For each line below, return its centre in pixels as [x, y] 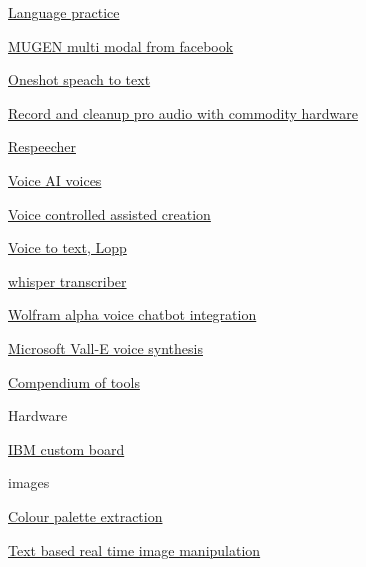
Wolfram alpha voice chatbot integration [132, 314]
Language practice [64, 12]
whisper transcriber [67, 280]
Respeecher [42, 146]
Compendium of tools [74, 381]
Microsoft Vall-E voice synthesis [105, 347]
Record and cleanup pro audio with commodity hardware [183, 112]
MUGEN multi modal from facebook [121, 45]
